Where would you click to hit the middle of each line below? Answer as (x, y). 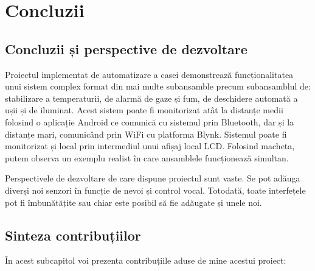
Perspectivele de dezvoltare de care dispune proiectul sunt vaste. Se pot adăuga (153, 178)
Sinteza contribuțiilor (73, 235)
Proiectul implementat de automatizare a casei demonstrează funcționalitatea (149, 74)
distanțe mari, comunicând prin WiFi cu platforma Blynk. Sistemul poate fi (146, 134)
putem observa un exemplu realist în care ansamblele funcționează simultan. (147, 157)
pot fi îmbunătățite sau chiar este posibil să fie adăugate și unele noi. (133, 202)
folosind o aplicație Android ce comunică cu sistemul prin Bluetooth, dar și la (150, 121)
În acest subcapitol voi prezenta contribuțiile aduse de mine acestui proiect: (146, 260)
